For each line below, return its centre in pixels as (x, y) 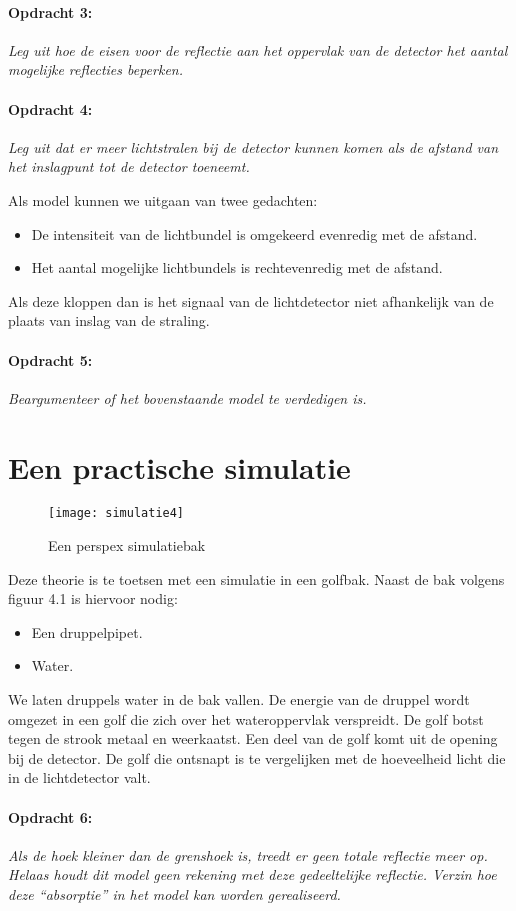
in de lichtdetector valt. (79, 777)
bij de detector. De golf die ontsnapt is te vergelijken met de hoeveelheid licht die (257, 757)
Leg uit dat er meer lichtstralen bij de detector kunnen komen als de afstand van (253, 146)
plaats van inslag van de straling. (109, 320)
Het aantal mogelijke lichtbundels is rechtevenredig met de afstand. (237, 267)
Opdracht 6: (50, 816)
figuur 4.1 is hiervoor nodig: (93, 598)
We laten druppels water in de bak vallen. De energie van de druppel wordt (239, 699)
